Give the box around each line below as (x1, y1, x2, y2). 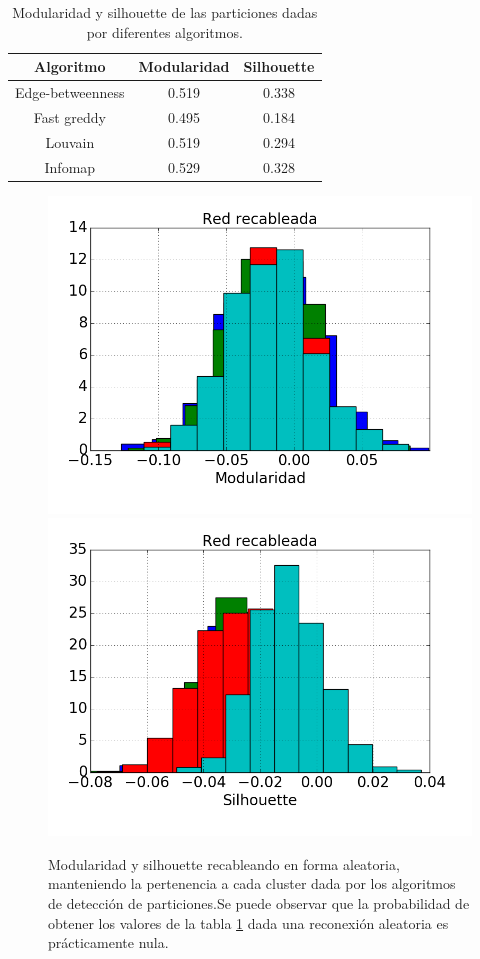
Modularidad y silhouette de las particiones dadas (12, 2, 318, 22)
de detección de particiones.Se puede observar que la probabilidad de (48, 893, 470, 914)
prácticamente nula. (48, 932, 169, 953)
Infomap (44, 156, 96, 177)
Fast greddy (33, 106, 106, 127)
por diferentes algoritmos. (86, 21, 243, 42)
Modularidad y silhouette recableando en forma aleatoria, (48, 853, 400, 874)
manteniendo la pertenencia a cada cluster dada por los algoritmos (48, 873, 456, 894)
